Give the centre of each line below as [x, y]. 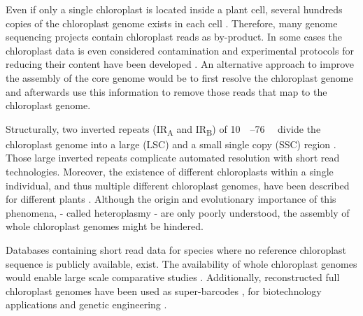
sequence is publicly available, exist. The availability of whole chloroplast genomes [181, 263]
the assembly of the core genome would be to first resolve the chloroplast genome [179, 77]
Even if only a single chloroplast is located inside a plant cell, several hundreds [174, 9]
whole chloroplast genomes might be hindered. [105, 226]
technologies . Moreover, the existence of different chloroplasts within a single [170, 172]
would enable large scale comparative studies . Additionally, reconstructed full [173, 277]
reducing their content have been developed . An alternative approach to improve [180, 64]
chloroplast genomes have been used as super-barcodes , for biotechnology [164, 290]
